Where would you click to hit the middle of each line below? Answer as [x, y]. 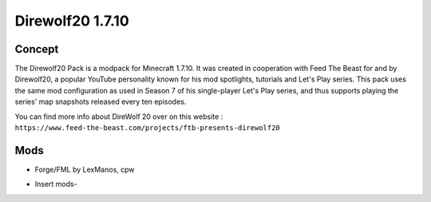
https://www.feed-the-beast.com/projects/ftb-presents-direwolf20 [148, 128]
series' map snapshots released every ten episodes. [101, 102]
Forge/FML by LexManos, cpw [85, 169]
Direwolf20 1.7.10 [72, 21]
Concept [37, 49]
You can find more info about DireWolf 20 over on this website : [119, 117]
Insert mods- [56, 184]
